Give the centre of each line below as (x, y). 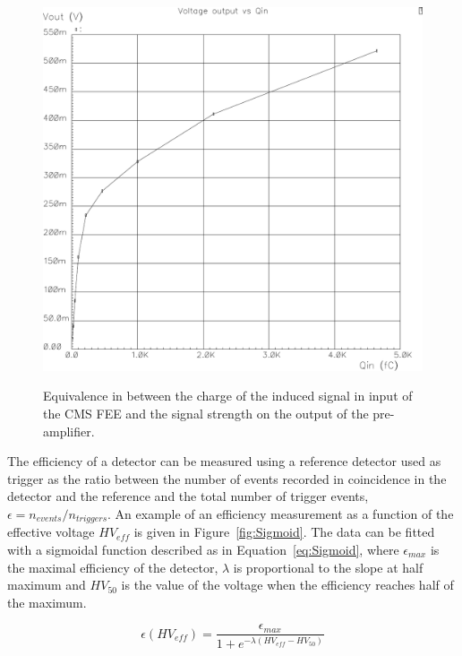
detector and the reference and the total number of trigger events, (188, 496)
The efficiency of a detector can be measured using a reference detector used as (224, 461)
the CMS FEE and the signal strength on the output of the (206, 413)
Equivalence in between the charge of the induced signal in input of (228, 396)
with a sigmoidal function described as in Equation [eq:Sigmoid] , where (203, 549)
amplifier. (69, 431)
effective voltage (51, 532)
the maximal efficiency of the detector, (113, 567)
